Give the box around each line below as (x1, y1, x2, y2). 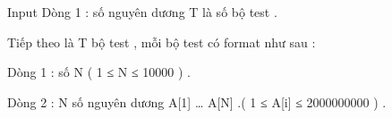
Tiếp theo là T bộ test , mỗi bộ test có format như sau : (7, 32, 316, 51)
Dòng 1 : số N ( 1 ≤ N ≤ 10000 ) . (7, 63, 191, 81)
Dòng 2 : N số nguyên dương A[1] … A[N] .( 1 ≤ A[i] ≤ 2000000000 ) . (7, 92, 387, 111)
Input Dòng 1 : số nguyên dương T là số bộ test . (7, 3, 277, 21)
